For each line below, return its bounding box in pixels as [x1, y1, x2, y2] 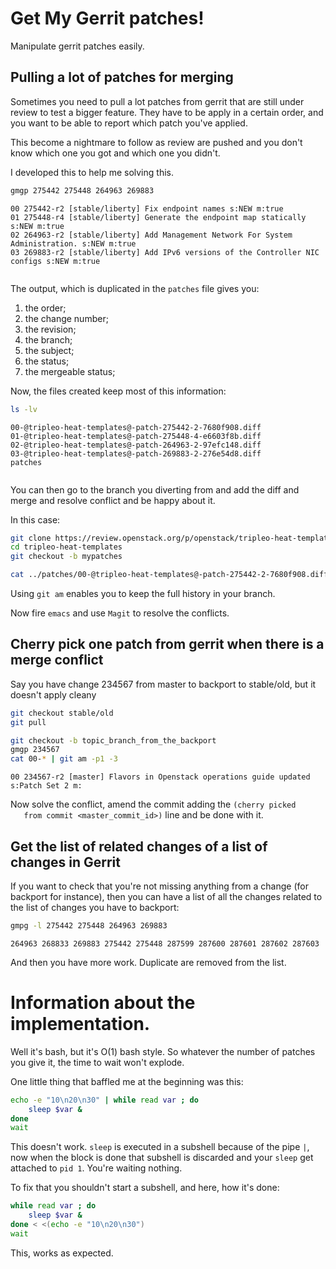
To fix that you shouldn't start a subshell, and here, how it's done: [10, 1182, 280, 1194]
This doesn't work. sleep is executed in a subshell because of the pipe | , [10, 1141, 310, 1153]
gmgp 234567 [10, 745, 60, 755]
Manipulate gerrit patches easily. [10, 40, 145, 52]
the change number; [24, 312, 109, 324]
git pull [10, 717, 47, 727]
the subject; [24, 344, 75, 356]
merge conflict [10, 652, 104, 669]
